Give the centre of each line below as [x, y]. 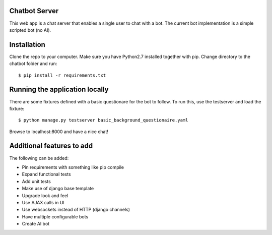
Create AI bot [36, 224]
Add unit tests [37, 181]
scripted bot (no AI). [30, 30]
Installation [27, 45]
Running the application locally [59, 90]
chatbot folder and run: [33, 64]
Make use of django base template [58, 189]
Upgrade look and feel [45, 195]
